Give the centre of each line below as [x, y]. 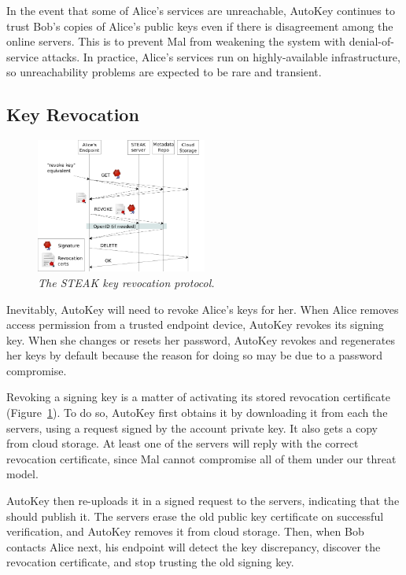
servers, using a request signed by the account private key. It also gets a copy [192, 428]
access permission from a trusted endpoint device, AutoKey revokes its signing [195, 324]
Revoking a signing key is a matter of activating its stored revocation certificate [198, 397]
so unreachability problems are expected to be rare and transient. [164, 72]
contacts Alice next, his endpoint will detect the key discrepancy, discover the [194, 546]
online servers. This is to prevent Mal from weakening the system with [176, 41]
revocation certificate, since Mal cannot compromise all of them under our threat [201, 458]
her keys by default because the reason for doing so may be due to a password [195, 355]
